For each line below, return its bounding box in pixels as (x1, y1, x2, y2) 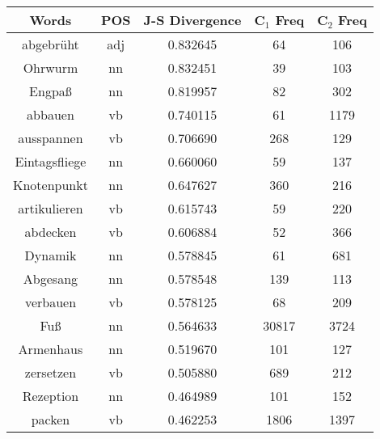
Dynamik (24, 246, 77, 264)
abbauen (27, 105, 74, 124)
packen (31, 410, 70, 428)
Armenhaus (18, 340, 83, 358)
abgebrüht (22, 35, 79, 53)
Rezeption (22, 386, 79, 405)
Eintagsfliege (15, 152, 87, 171)
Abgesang (23, 269, 78, 288)
